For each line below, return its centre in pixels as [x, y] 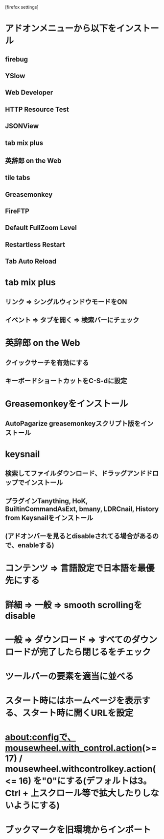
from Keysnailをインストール [49, 518]
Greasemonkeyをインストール [67, 404]
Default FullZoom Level [41, 228]
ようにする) [37, 806]
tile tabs [18, 178]
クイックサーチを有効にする [47, 363]
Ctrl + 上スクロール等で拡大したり [73, 793]
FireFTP [17, 211]
